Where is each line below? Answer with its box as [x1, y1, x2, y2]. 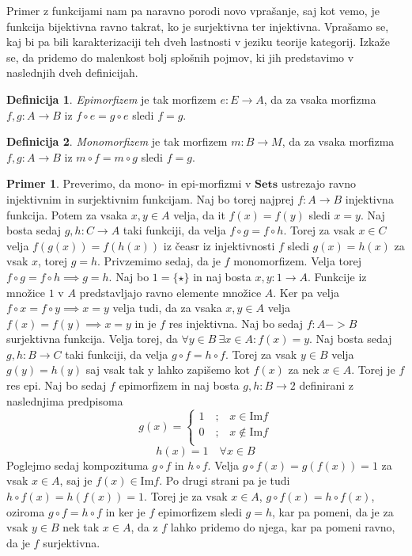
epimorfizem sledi [158, 503, 242, 520]
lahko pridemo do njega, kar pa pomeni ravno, [170, 519, 395, 535]
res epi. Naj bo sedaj [6, 377, 107, 394]
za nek [288, 361, 319, 378]
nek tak [62, 519, 100, 535]
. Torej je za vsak [144, 488, 228, 505]
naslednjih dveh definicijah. [6, 64, 138, 81]
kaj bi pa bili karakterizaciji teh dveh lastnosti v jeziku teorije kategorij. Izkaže [6, 33, 390, 50]
